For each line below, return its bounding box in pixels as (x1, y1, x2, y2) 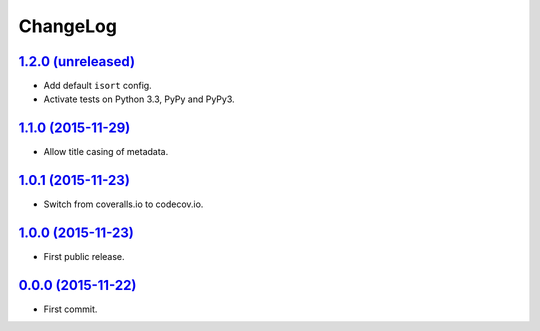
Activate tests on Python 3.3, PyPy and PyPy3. (43, 93, 235, 105)
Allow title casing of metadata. (43, 146, 169, 158)
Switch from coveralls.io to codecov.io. (43, 198, 204, 210)
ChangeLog (18, 15, 117, 37)
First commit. (43, 303, 98, 315)
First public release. (43, 251, 125, 263)
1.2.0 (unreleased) (18, 53, 135, 70)
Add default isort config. (43, 80, 152, 92)
